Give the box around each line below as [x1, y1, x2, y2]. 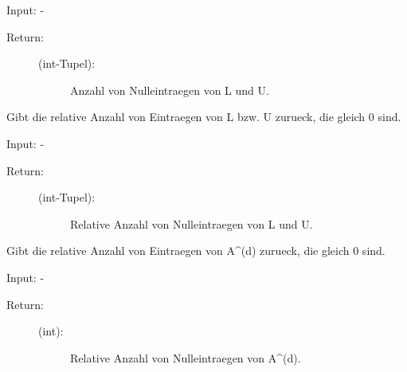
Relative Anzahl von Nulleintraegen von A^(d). [70, 349, 301, 366]
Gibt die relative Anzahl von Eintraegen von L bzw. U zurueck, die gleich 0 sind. [6, 108, 401, 125]
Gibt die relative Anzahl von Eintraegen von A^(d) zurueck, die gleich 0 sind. [6, 242, 385, 259]
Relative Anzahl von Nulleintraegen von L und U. [70, 215, 313, 232]
